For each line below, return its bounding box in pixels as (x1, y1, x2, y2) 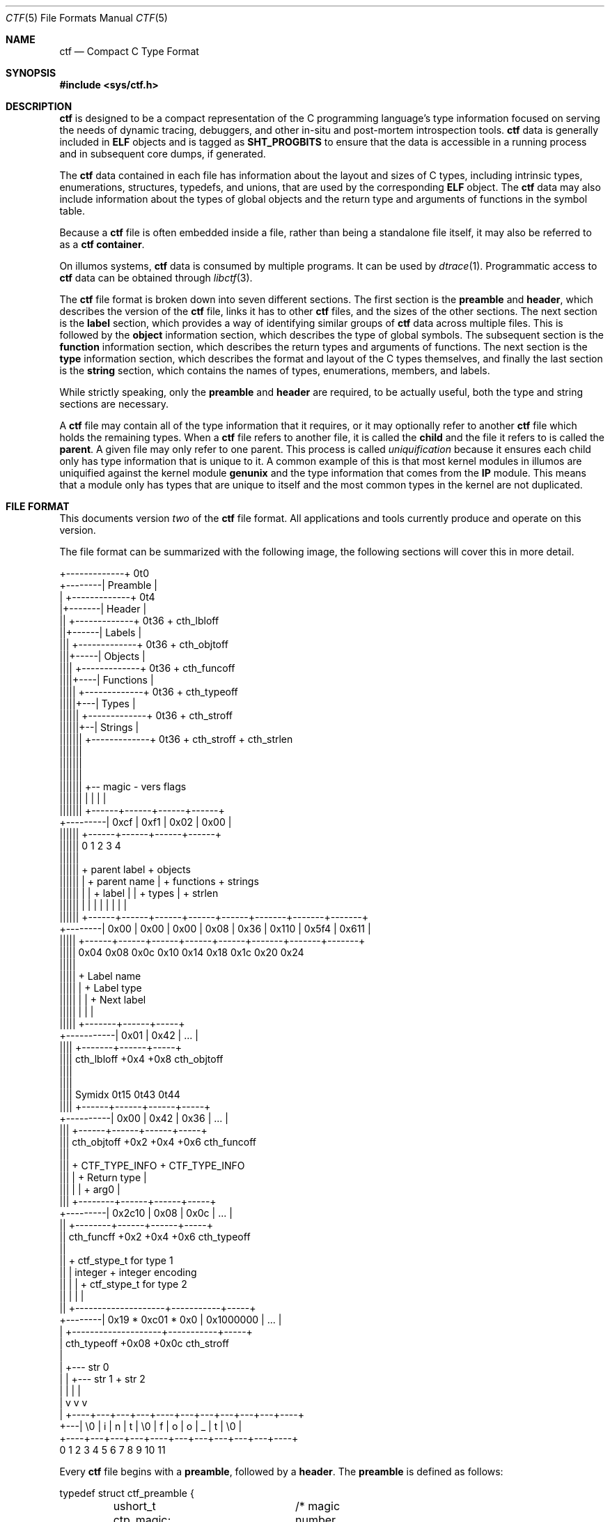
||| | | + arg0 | (59, 1183, 120, 1195)
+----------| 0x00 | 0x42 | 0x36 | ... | (59, 1112, 228, 1124)
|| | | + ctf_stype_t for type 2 (59, 1278, 187, 1290)
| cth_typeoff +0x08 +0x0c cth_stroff (59, 1337, 229, 1349)
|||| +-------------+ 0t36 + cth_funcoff (59, 662, 235, 674)
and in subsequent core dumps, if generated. (59, 148, 266, 160)
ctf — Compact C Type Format (59, 45, 199, 57)
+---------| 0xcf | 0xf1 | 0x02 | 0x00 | (59, 816, 232, 828)
